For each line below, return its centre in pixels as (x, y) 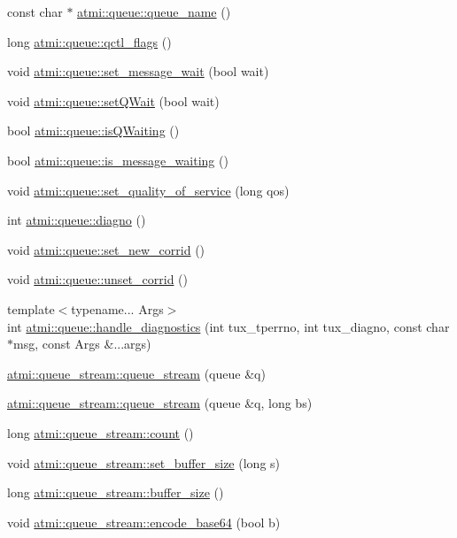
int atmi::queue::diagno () (77, 220)
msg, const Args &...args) (82, 344)
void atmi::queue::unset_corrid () (97, 279)
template (31, 308)
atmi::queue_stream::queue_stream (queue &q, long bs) (160, 403)
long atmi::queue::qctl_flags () (89, 41)
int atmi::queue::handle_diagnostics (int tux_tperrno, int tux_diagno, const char (228, 326)
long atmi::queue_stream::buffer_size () (116, 492)
